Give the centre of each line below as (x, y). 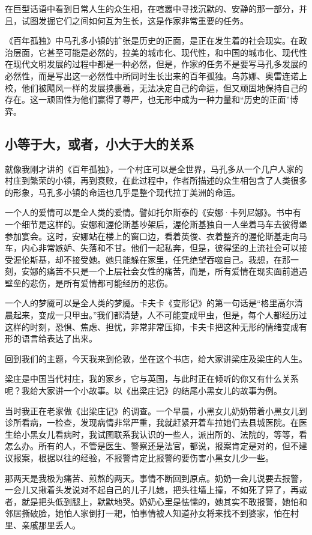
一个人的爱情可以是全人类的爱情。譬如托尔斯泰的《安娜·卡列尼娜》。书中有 (153, 212)
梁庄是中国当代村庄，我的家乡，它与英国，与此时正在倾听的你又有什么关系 (152, 379)
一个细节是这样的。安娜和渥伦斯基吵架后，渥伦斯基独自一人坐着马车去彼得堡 (156, 224)
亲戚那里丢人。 (51, 524)
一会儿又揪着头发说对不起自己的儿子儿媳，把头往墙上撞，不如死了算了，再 (152, 490)
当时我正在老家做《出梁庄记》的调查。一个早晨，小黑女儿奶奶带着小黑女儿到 (156, 410)
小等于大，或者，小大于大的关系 (99, 143)
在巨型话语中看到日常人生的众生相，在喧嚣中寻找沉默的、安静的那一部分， (152, 8)
